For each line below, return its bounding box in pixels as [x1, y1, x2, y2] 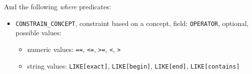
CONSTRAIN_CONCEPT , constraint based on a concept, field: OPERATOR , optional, [15, 18, 249, 28]
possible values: [15, 27, 62, 38]
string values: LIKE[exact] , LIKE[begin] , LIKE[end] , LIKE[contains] [27, 60, 240, 71]
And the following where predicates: [4, 1, 111, 11]
